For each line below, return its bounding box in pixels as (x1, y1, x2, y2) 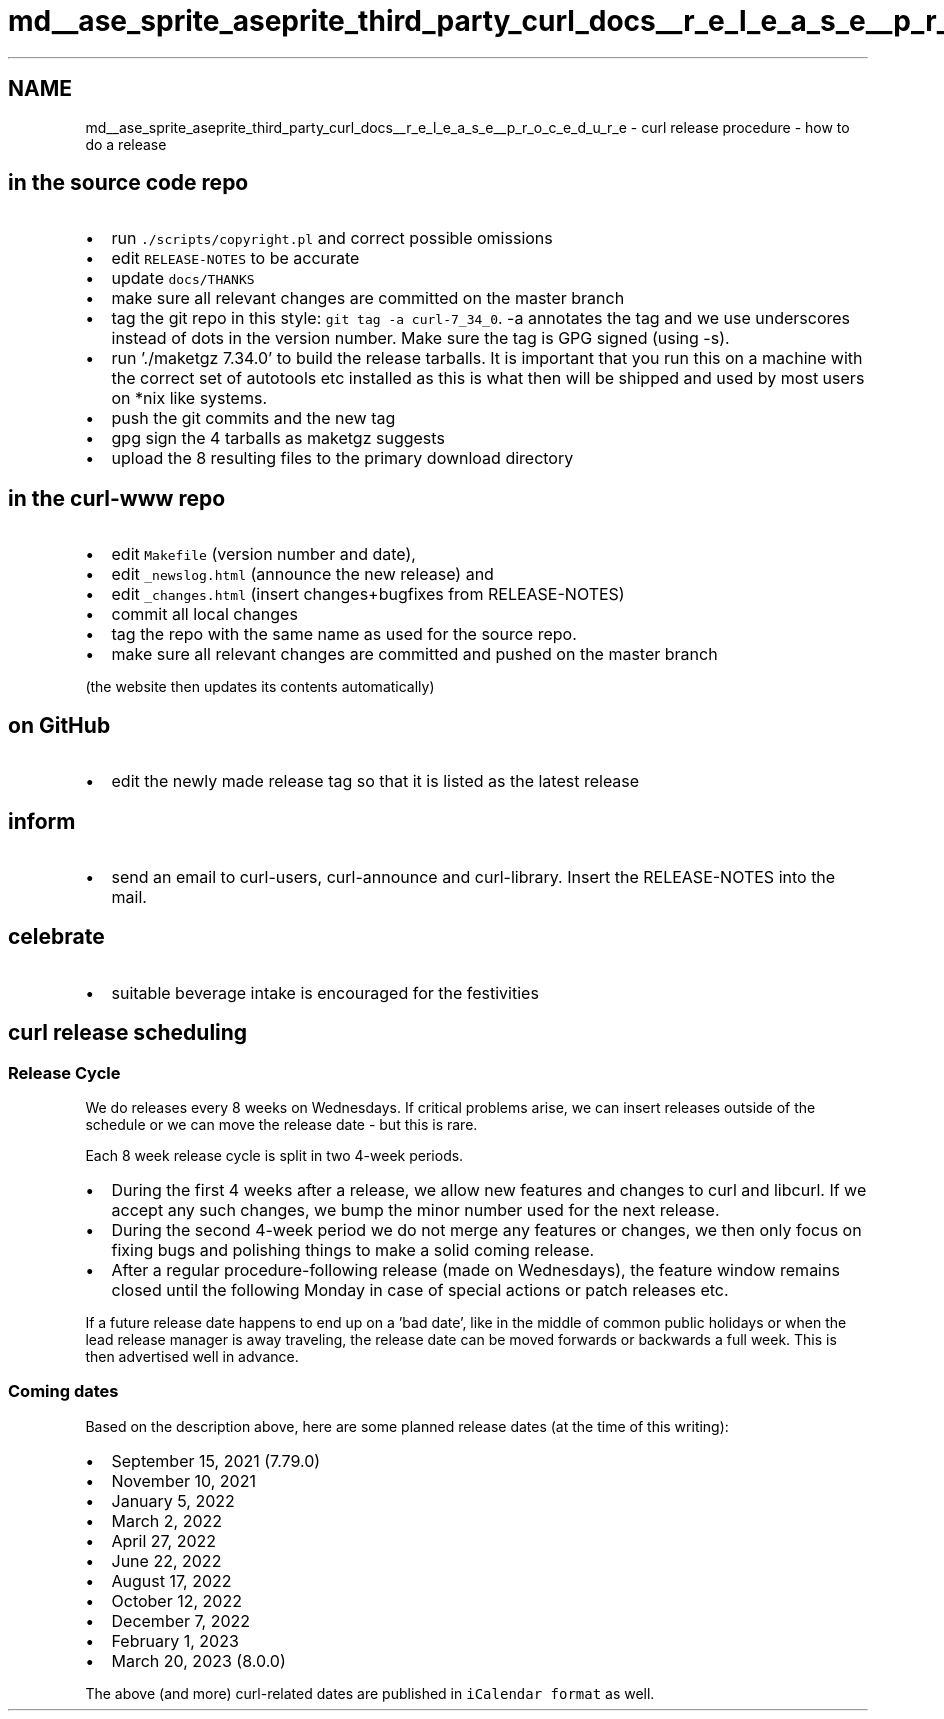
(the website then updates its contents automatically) (85, 678, 435, 696)
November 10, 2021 (111, 1470, 256, 1491)
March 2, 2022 (111, 1510, 223, 1531)
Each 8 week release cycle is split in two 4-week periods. (85, 1147, 464, 1165)
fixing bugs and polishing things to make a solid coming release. (111, 1240, 595, 1261)
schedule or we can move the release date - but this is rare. (85, 1116, 478, 1134)
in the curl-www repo (8, 485, 226, 511)
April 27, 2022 (111, 1530, 217, 1551)
